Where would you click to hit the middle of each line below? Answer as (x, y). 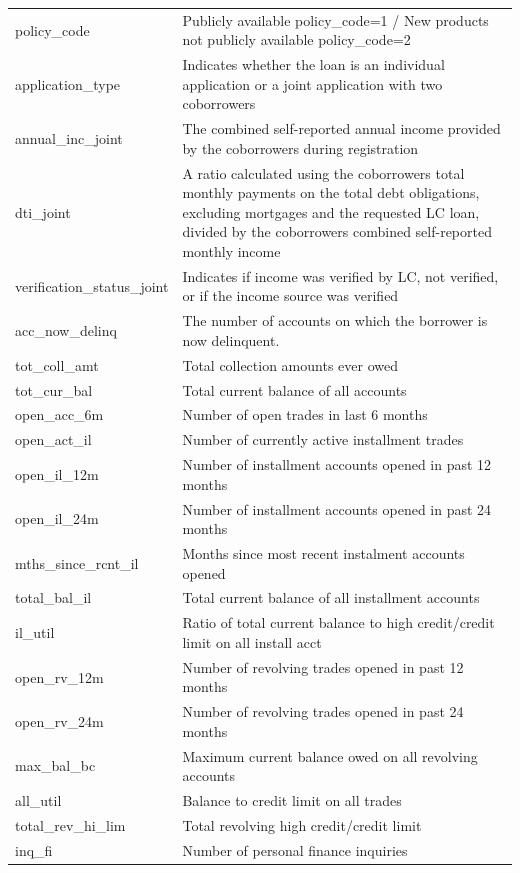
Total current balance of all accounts (294, 389)
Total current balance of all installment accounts (331, 597)
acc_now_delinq (66, 330)
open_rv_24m (59, 720)
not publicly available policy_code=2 (296, 39)
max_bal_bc (55, 765)
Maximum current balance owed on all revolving (330, 755)
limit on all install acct (252, 641)
